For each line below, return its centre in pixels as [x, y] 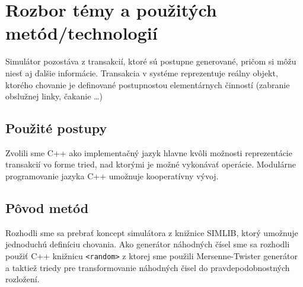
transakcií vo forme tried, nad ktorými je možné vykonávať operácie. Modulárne [151, 164]
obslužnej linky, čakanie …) [54, 96]
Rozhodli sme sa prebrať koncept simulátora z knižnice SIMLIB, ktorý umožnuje [152, 232]
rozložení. [23, 279]
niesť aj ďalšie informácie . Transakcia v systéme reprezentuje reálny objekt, [142, 72]
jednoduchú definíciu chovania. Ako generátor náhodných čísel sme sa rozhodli [148, 244]
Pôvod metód [47, 208]
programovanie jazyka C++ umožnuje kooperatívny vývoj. [112, 176]
